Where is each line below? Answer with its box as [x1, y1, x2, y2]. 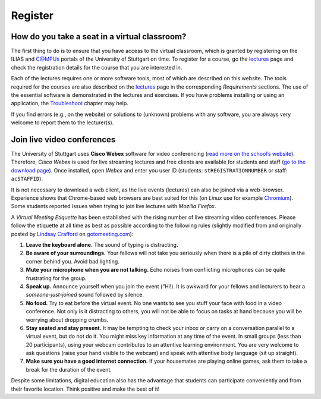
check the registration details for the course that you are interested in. [11, 64, 182, 71]
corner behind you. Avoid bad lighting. [26, 257, 120, 265]
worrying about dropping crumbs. [26, 316, 109, 323]
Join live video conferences [11, 134, 116, 144]
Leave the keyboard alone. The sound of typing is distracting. [26, 241, 178, 248]
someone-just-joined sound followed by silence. [26, 291, 144, 299]
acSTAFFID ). [11, 175, 43, 183]
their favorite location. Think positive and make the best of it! [11, 385, 160, 392]
